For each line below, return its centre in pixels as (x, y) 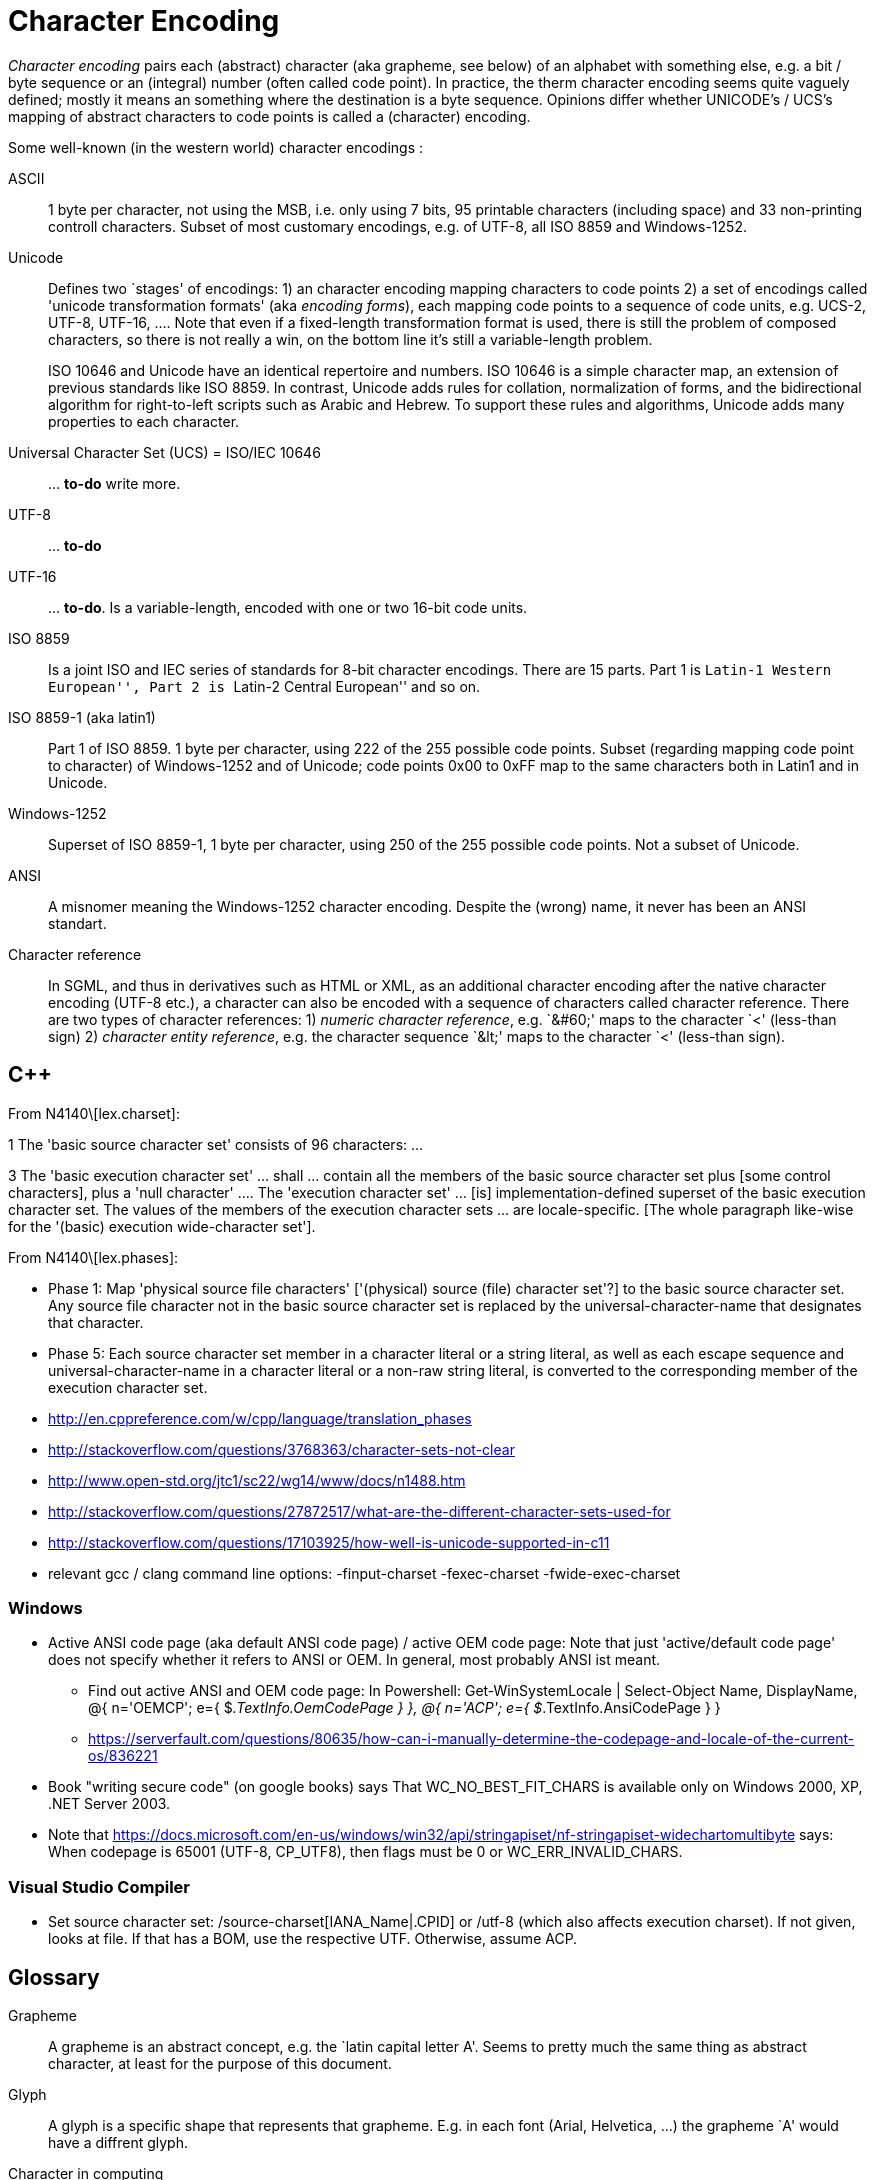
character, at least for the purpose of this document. (220, 2063)
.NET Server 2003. (109, 1804)
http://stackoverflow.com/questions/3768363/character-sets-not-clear (281, 1449)
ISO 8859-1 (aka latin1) (82, 717)
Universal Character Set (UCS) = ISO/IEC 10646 (164, 452)
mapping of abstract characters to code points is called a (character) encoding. (269, 116)
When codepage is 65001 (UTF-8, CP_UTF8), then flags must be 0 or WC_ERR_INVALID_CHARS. (365, 1852)
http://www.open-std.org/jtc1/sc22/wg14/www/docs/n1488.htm (257, 1480)
